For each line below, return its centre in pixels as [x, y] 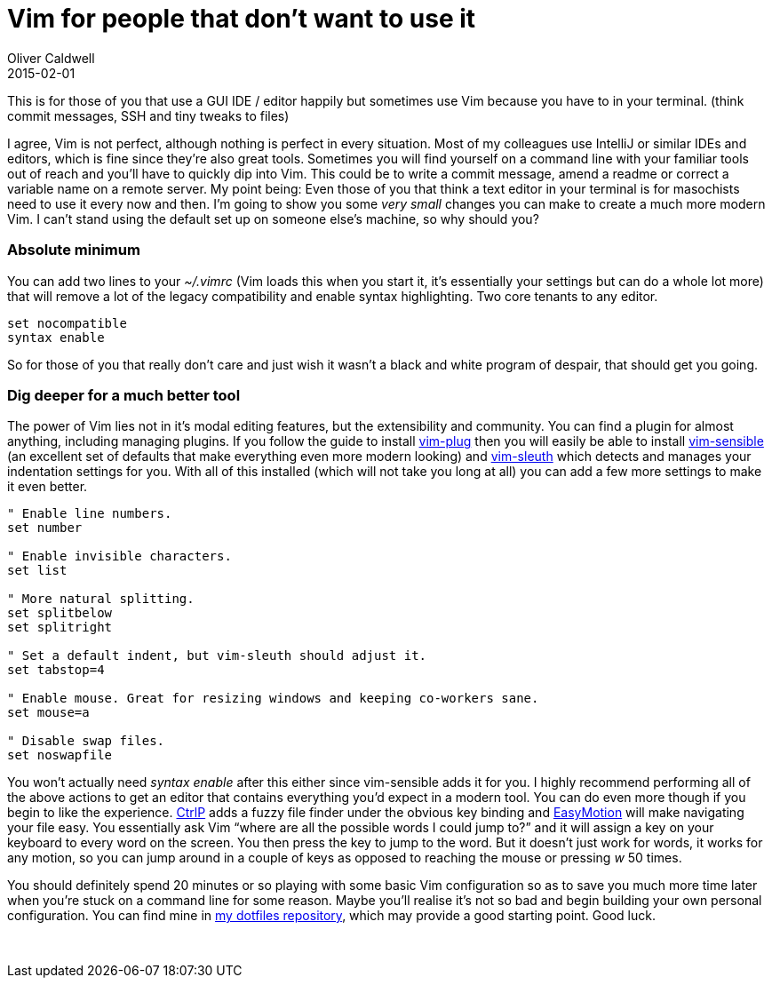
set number [45, 528]
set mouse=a [48, 713]
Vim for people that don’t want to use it [242, 19]
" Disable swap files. [86, 741]
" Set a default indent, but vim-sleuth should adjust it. [217, 656]
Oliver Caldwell [51, 58]
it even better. [48, 487]
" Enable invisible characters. [119, 556]
